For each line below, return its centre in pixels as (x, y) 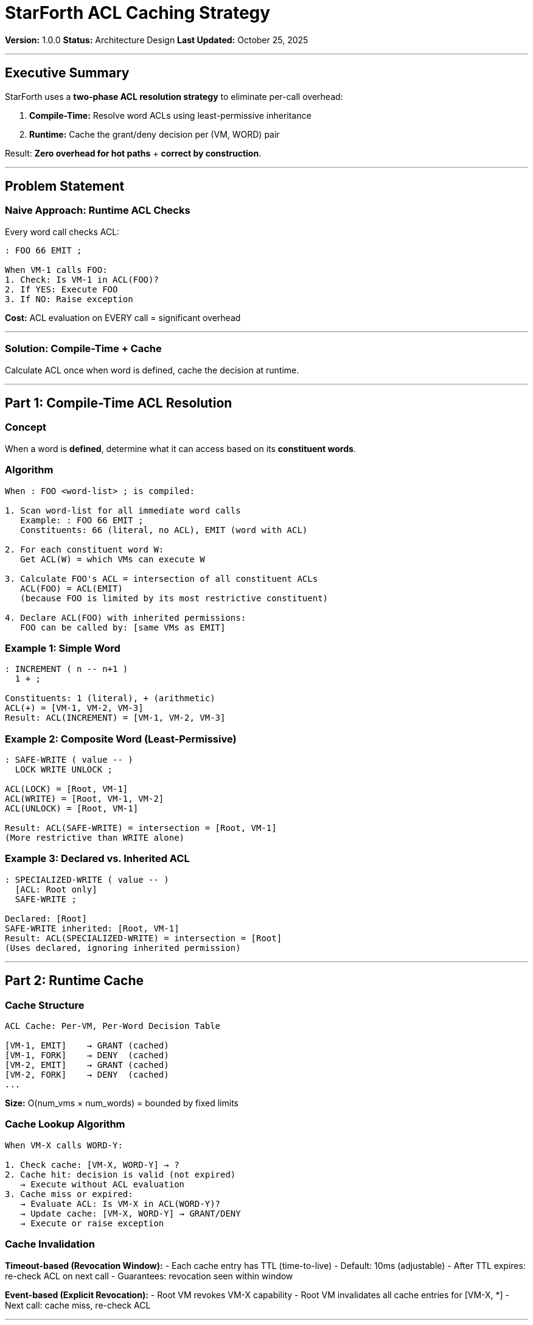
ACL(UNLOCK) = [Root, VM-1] (72, 809)
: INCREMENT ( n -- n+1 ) (67, 669)
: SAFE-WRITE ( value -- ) (69, 760)
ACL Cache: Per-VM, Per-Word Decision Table (113, 1026)
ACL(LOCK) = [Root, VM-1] (67, 789)
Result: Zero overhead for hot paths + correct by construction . (133, 153)
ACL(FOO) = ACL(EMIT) (71, 588)
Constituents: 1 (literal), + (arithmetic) (110, 698)
